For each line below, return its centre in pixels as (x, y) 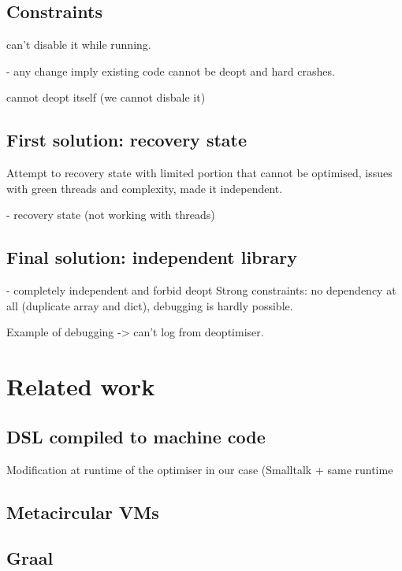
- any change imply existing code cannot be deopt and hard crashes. (171, 70)
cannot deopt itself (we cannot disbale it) (106, 97)
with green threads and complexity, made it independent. (145, 188)
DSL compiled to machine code (136, 436)
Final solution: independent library (152, 257)
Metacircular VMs (83, 512)
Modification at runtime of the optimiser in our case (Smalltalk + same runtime (200, 469)
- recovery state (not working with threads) (111, 215)
